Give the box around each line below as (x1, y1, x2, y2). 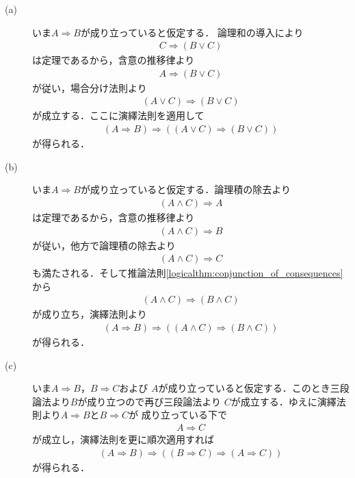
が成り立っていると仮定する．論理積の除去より (80, 182, 291, 197)
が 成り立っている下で (129, 407, 227, 422)
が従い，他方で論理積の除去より (32, 238, 176, 252)
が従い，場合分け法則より (32, 80, 147, 95)
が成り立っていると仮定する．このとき (158, 381, 330, 395)
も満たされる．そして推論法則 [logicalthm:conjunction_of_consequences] (32, 266, 343, 280)
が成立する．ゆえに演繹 (231, 394, 337, 408)
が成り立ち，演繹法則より (32, 307, 147, 321)
